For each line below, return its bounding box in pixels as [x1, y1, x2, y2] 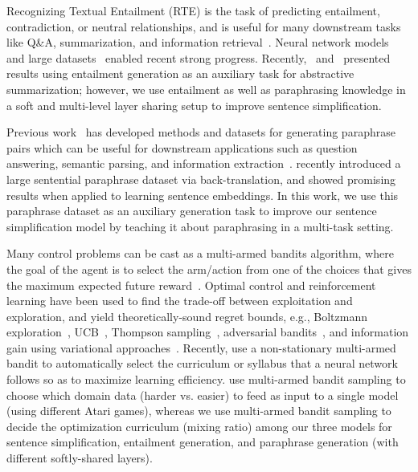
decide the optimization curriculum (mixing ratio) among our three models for [6, 417, 392, 434]
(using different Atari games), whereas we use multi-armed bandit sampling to [6, 402, 391, 419]
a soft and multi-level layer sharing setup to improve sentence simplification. [6, 96, 382, 113]
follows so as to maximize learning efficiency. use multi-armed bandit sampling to [6, 371, 406, 388]
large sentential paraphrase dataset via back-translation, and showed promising [6, 170, 396, 187]
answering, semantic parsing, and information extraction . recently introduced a [6, 155, 401, 172]
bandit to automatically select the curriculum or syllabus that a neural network [6, 355, 398, 372]
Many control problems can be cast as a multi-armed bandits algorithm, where [6, 245, 394, 262]
